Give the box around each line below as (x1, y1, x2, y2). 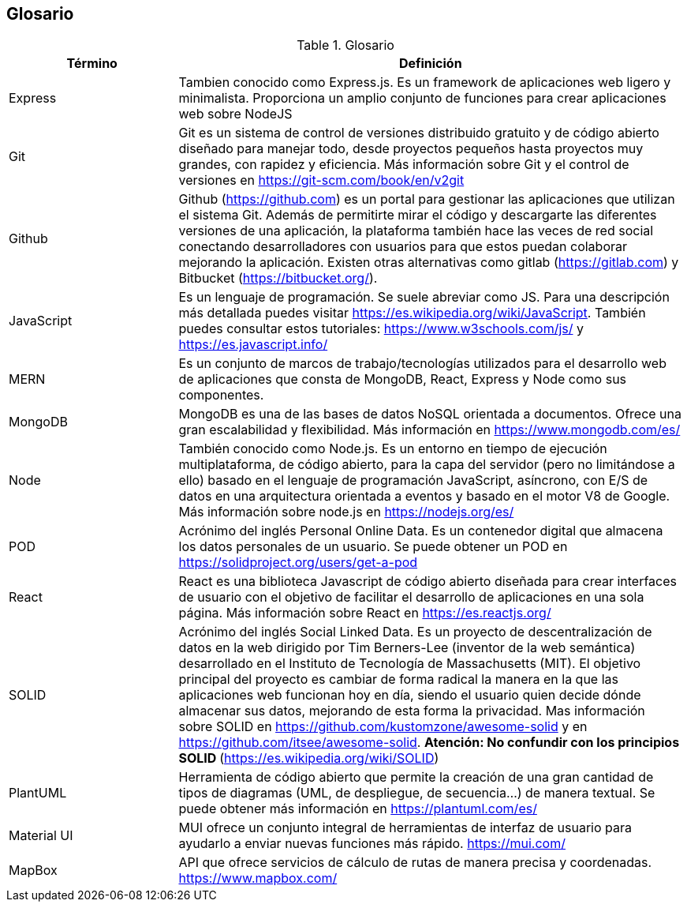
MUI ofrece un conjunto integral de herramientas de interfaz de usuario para (178, 820, 633, 836)
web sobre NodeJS (178, 106, 293, 122)
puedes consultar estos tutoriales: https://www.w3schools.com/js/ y (178, 321, 584, 337)
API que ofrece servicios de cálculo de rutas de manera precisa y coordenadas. (178, 854, 652, 871)
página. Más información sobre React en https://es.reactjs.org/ (178, 605, 551, 621)
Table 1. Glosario (297, 37, 394, 54)
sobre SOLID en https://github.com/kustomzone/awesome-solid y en (178, 719, 588, 735)
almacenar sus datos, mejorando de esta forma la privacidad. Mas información (178, 703, 645, 719)
